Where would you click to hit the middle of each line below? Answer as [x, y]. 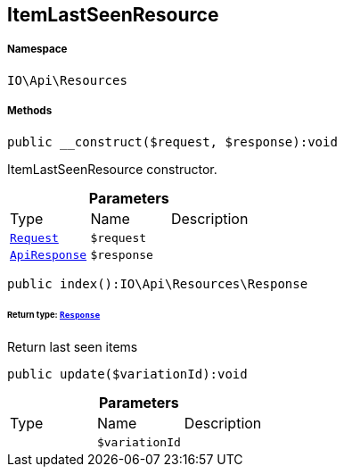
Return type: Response [54, 315]
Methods [30, 111]
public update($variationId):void [127, 374]
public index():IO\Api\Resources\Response [158, 283]
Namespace [37, 50]
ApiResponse [49, 254]
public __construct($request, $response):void [172, 141]
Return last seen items [73, 347]
